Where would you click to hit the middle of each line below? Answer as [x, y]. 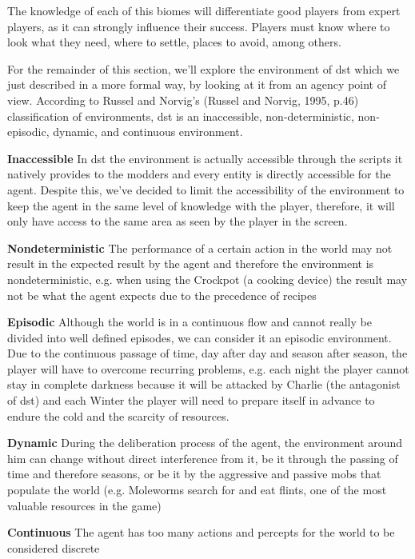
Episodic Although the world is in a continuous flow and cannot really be [190, 322]
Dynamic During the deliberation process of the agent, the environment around [205, 443]
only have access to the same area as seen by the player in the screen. [178, 221]
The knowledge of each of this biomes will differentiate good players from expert [204, 10]
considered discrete [54, 547]
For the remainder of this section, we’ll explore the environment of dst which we [204, 68]
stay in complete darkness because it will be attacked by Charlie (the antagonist [204, 384]
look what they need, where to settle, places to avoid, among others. [174, 42]
